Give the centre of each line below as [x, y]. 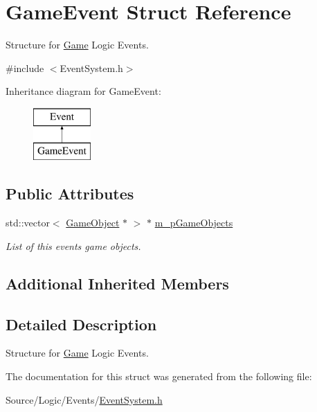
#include [25, 68]
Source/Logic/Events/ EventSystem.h [84, 399]
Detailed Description [81, 324]
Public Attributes [70, 194]
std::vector [28, 223]
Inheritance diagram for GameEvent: [83, 91]
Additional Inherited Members [117, 283]
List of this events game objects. [73, 245]
